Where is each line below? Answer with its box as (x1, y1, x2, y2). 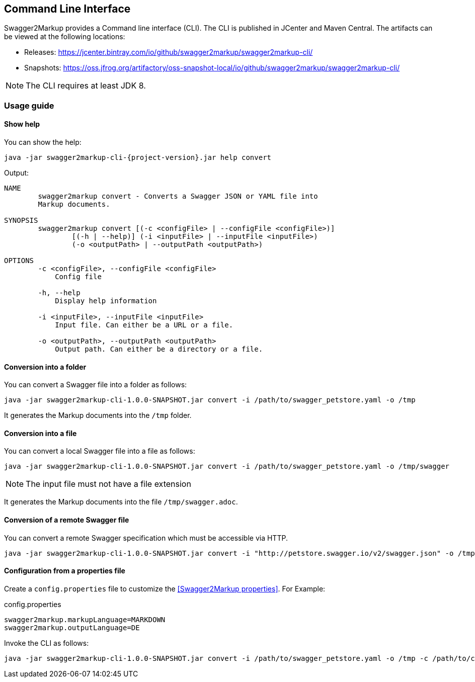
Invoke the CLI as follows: (4, 638, 89, 647)
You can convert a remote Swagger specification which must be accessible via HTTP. (4, 533, 288, 542)
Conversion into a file (4, 429, 77, 438)
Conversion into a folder (4, 362, 87, 371)
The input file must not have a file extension (26, 479, 191, 489)
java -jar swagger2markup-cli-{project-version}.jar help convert (4, 153, 272, 162)
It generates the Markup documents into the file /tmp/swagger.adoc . (4, 497, 238, 506)
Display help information (55, 297, 157, 305)
